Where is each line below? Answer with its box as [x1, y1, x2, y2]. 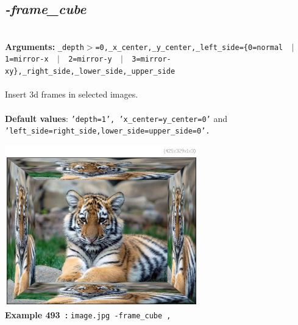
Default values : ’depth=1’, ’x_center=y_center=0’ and [5, 112, 227, 124]
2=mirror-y [68, 55, 112, 64]
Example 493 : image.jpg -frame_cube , [5, 309, 171, 321]
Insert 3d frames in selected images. [5, 88, 138, 101]
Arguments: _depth [5, 40, 84, 52]
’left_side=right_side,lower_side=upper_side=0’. [5, 127, 210, 136]
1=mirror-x [5, 55, 49, 64]
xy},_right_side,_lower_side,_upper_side [5, 67, 176, 76]
